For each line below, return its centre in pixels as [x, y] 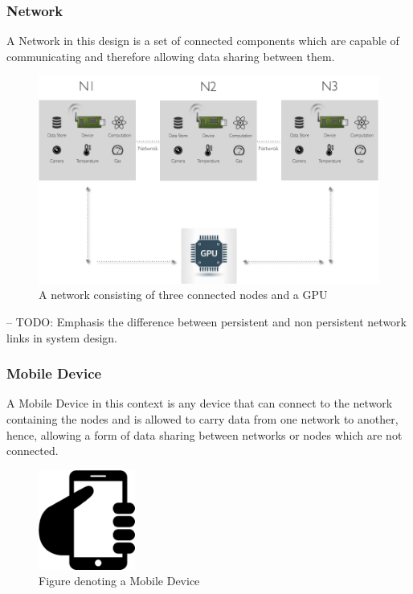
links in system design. [62, 337]
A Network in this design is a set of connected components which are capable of [203, 41]
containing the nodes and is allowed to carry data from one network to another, [202, 418]
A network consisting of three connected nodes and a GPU [183, 295]
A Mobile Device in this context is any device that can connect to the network [200, 403]
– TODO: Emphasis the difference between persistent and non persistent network [206, 321]
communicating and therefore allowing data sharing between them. [171, 56]
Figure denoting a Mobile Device [119, 581]
